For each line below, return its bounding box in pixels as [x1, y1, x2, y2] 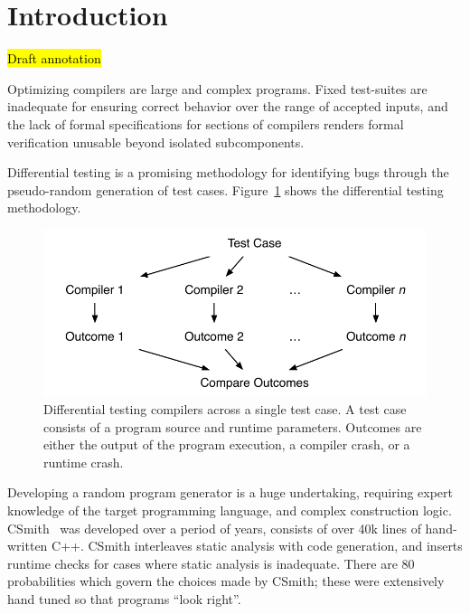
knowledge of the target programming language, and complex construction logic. [7, 501, 452, 520]
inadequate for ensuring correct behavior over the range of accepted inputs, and [7, 97, 448, 116]
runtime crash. [43, 452, 124, 471]
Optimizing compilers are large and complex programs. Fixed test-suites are [7, 79, 428, 98]
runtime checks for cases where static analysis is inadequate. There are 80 [7, 553, 415, 572]
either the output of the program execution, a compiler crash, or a [43, 435, 410, 454]
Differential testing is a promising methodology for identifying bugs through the [7, 163, 449, 182]
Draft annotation [7, 49, 101, 68]
